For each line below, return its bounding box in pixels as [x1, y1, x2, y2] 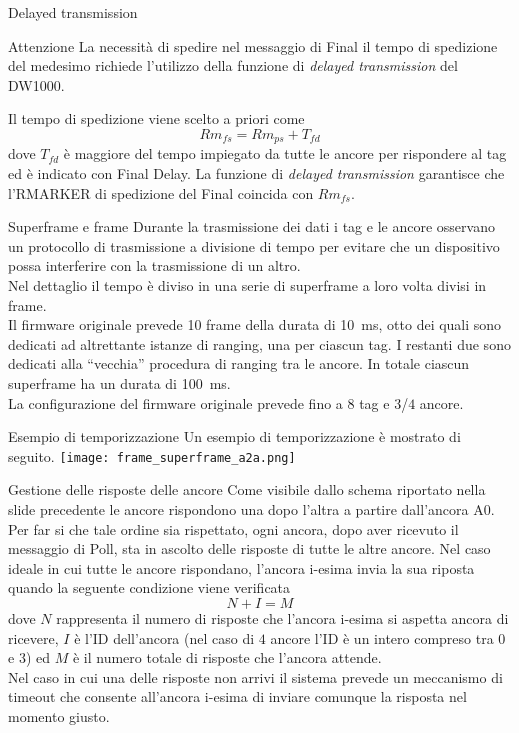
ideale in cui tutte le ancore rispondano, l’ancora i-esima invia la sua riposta [8, 557, 475, 578]
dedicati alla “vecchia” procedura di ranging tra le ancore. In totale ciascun [8, 353, 470, 374]
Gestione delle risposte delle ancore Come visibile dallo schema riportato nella [8, 479, 486, 500]
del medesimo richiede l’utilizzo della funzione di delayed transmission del [8, 55, 458, 76]
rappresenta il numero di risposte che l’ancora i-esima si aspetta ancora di [56, 607, 509, 628]
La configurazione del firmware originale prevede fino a [8, 392, 343, 413]
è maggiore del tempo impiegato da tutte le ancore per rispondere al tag [63, 143, 507, 164]
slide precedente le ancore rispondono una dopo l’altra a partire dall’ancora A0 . [8, 498, 495, 519]
